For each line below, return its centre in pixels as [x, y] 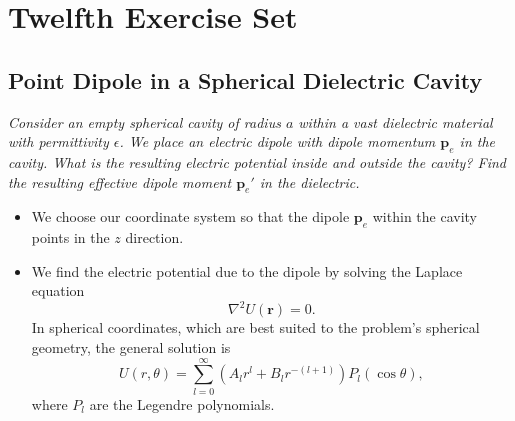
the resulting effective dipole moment [120, 181]
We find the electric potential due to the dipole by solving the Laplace [247, 270]
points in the [70, 237]
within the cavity [424, 216]
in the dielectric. [309, 181]
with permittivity [58, 141]
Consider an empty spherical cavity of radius [144, 121]
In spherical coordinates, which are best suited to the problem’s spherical [255, 327]
